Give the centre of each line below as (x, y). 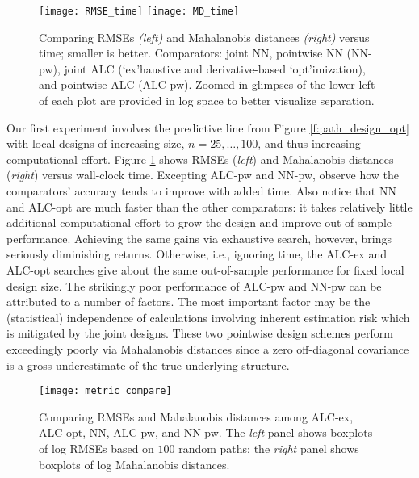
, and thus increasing (309, 143)
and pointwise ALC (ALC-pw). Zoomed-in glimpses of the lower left (207, 84)
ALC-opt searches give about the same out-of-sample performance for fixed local (205, 269)
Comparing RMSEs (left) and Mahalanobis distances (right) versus (204, 37)
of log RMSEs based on (96, 448)
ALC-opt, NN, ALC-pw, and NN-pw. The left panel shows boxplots (206, 432)
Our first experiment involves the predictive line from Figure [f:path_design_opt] (208, 127)
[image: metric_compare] (105, 391)
